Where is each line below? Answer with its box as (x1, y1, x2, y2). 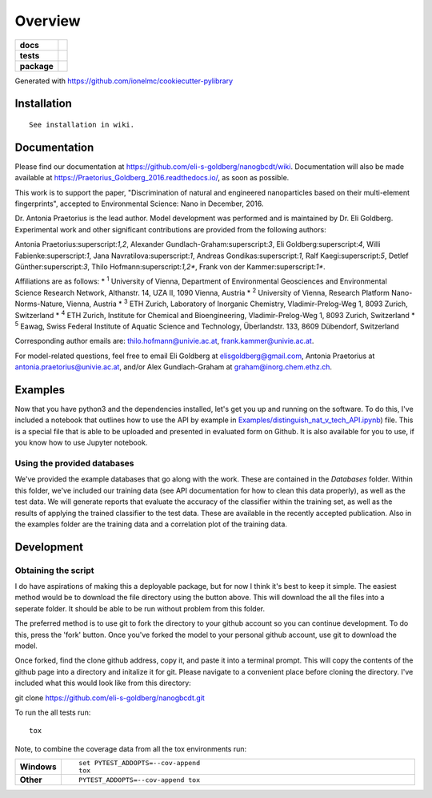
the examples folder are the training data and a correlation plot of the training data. (14, 519, 288, 529)
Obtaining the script (14, 565, 95, 576)
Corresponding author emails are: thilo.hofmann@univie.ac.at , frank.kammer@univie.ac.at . (14, 337, 314, 346)
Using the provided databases (14, 457, 135, 469)
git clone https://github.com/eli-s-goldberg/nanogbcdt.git (14, 693, 206, 703)
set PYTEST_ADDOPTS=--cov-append (78, 759, 200, 768)
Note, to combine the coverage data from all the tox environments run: (14, 744, 247, 753)
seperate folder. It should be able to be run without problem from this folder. (14, 603, 266, 613)
